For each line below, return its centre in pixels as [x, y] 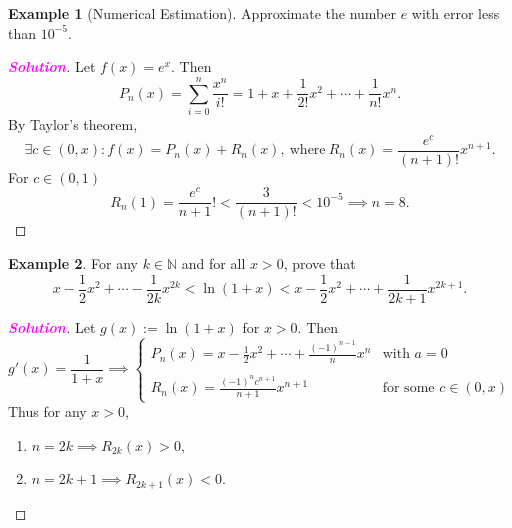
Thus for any [47, 411]
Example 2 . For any [73, 262]
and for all [213, 262]
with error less [455, 13]
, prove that [319, 262]
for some [408, 388]
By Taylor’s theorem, [73, 123]
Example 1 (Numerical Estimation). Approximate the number [202, 13]
